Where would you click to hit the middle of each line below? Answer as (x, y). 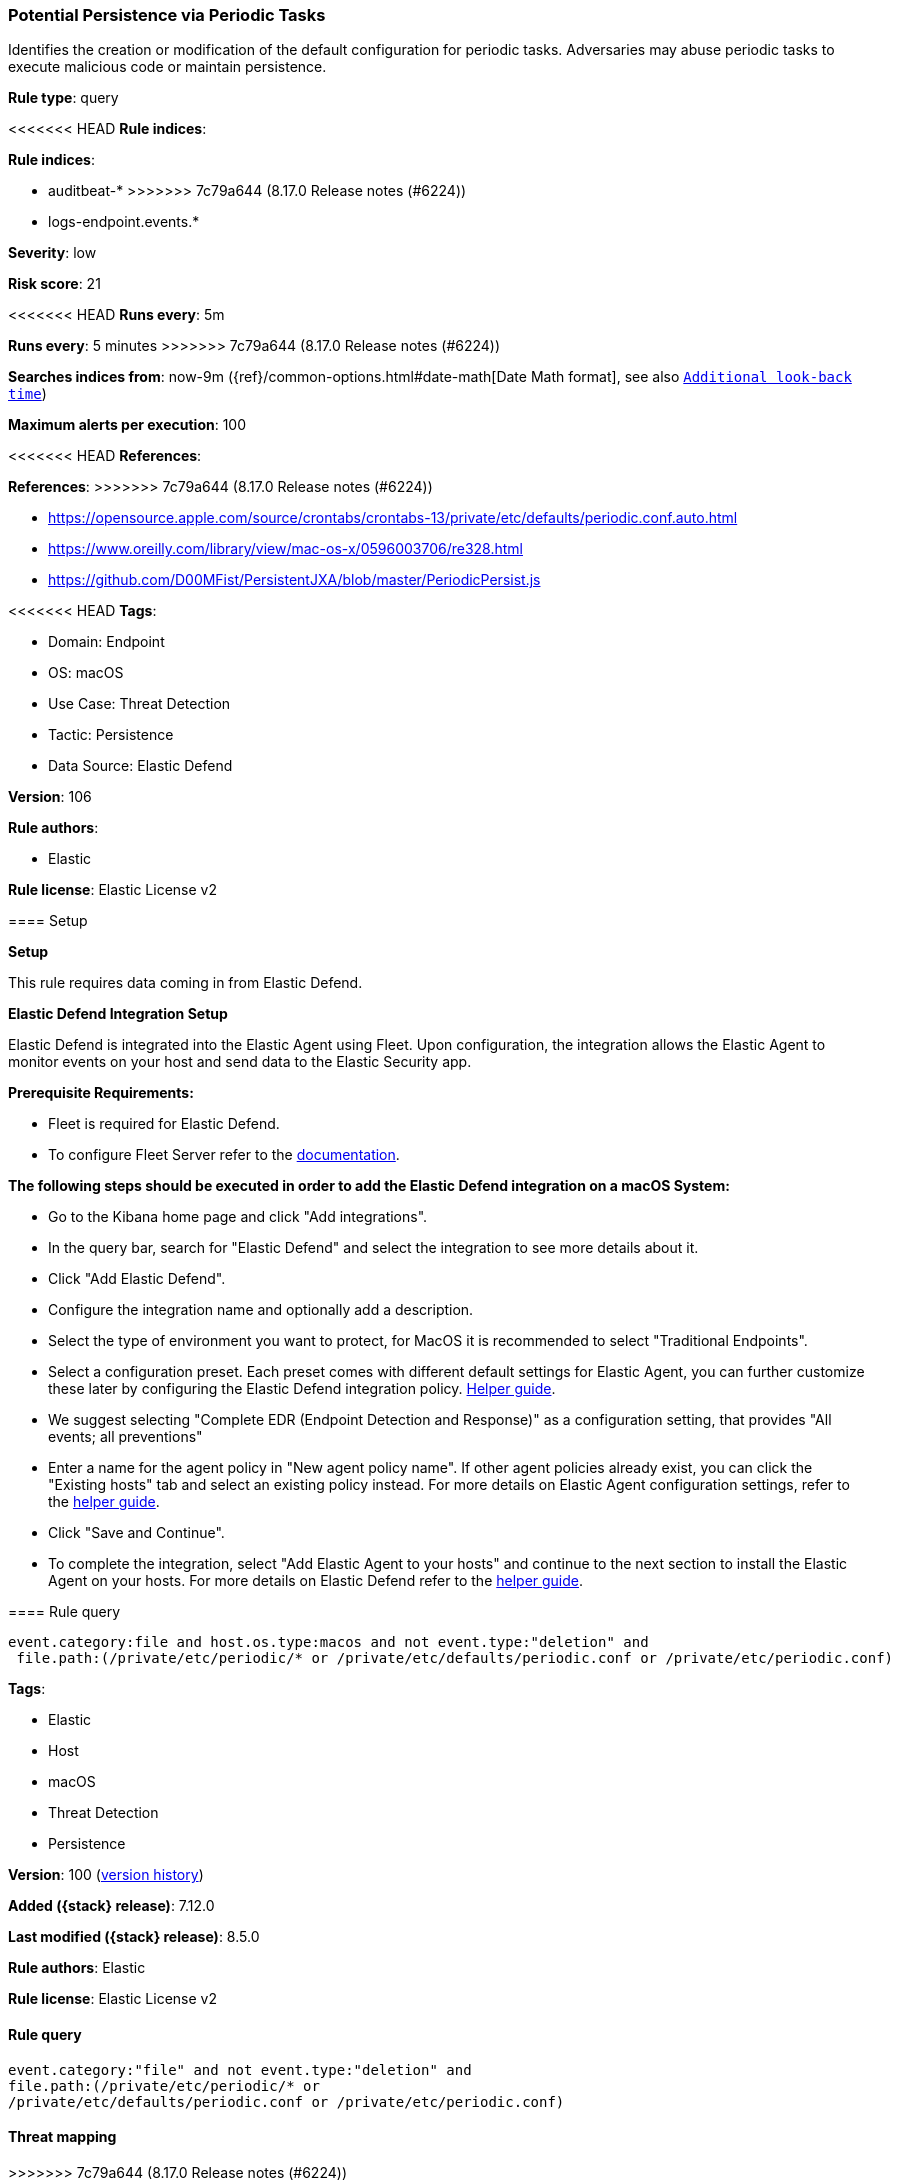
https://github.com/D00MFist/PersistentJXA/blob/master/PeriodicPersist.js (294, 580)
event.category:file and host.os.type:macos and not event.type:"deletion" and (328, 1642)
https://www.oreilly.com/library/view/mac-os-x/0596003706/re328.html (285, 549)
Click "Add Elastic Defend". (137, 1279)
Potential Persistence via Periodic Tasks (167, 15)
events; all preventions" (125, 1437)
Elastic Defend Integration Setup (118, 1014)
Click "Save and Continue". (136, 1533)
